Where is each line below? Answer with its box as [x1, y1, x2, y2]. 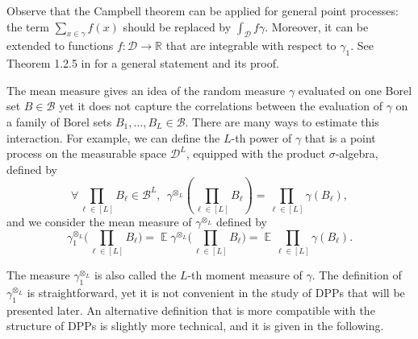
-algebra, [335, 145, 378, 162]
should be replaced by [123, 18, 232, 35]
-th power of [231, 129, 292, 146]
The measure [6, 266, 70, 283]
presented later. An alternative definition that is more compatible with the [6, 301, 375, 318]
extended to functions [6, 37, 114, 54]
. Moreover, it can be [265, 18, 369, 35]
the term [6, 18, 49, 35]
